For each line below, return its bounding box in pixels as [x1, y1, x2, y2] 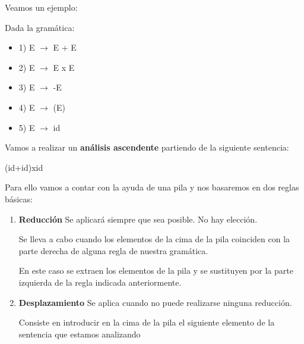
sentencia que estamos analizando [18, 327, 141, 340]
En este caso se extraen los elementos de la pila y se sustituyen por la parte [18, 264, 293, 277]
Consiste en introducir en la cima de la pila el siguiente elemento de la [18, 316, 275, 329]
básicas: [5, 192, 33, 205]
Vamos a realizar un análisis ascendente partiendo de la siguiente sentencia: [5, 141, 289, 154]
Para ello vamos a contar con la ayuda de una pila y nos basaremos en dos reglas [5, 181, 299, 193]
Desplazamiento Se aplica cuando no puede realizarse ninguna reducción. [18, 296, 292, 308]
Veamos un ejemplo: [5, 1, 78, 13]
